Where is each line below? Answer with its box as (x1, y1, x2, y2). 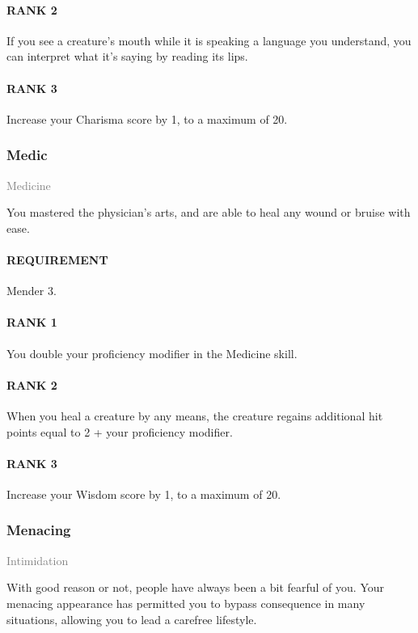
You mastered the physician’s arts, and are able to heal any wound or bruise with (6, 204, 411, 221)
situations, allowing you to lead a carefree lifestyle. (6, 610, 257, 627)
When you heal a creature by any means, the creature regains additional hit (6, 407, 383, 424)
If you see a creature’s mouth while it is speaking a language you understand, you (6, 32, 412, 49)
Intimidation (6, 551, 69, 568)
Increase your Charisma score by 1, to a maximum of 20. (6, 110, 288, 127)
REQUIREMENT (6, 251, 108, 268)
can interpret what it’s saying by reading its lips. (6, 48, 248, 65)
